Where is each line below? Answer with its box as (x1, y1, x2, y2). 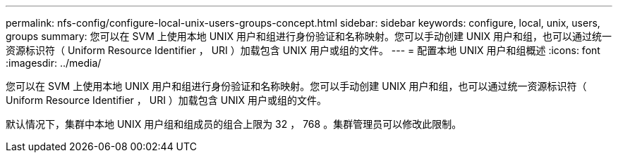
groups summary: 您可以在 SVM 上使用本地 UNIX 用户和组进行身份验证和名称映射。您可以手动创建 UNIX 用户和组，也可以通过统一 (6, 30, 612, 42)
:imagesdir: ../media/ (6, 57, 102, 69)
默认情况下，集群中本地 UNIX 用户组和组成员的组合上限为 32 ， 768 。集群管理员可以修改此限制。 (6, 118, 462, 130)
